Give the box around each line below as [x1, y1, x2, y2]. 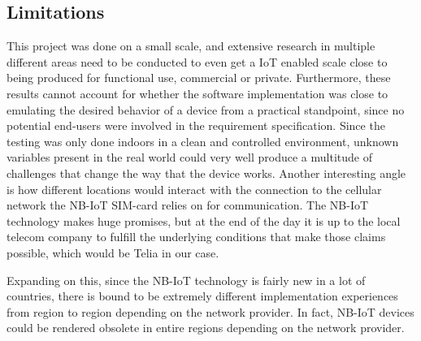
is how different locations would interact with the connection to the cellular [7, 180, 382, 197]
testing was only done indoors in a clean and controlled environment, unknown [7, 132, 399, 149]
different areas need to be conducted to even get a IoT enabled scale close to [7, 53, 388, 70]
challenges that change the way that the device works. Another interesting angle [7, 164, 406, 181]
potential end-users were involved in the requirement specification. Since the [7, 117, 385, 134]
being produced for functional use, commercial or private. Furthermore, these [7, 69, 391, 86]
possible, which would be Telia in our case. [7, 244, 219, 261]
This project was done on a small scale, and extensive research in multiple [7, 37, 375, 54]
